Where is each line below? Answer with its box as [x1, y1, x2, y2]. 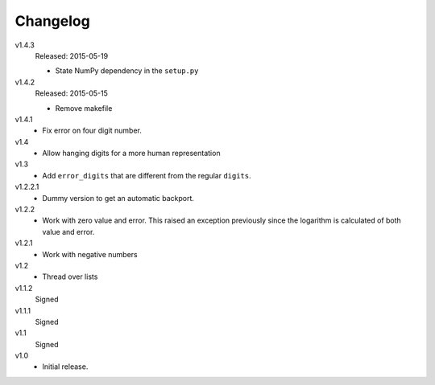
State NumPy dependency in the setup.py [55, 66, 199, 76]
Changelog [14, 12, 90, 30]
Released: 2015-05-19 [35, 51, 109, 60]
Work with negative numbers [42, 249, 138, 259]
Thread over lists [42, 272, 98, 281]
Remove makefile [55, 103, 113, 113]
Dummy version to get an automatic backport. [42, 193, 195, 203]
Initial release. [42, 362, 89, 371]
